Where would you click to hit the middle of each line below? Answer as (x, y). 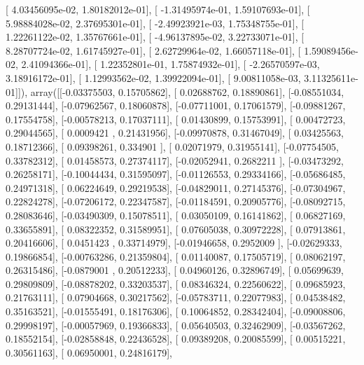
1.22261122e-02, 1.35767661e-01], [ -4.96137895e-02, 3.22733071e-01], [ (155, 37)
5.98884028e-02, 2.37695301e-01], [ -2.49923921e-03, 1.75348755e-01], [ (155, 23)
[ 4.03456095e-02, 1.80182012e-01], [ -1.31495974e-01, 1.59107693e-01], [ (158, 9)
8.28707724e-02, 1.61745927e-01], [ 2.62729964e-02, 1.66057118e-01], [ (153, 50)
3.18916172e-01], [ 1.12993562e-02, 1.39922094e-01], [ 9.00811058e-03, (153, 77)
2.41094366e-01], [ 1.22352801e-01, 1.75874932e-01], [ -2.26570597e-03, (170, 64)
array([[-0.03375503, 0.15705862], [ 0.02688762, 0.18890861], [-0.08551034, (187, 91)
